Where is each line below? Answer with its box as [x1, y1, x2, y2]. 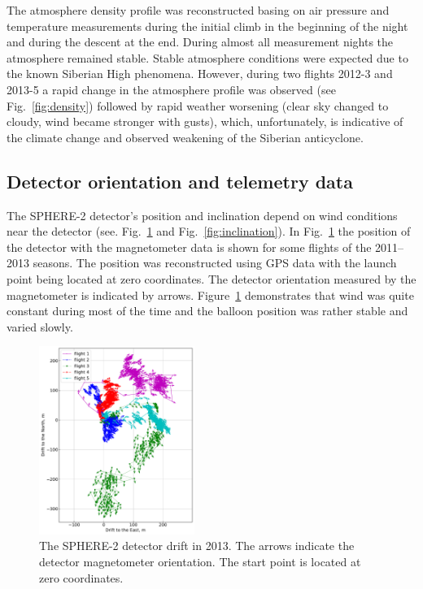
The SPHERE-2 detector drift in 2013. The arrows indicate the [39, 537, 355, 554]
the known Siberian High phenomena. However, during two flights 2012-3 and [7, 65, 393, 82]
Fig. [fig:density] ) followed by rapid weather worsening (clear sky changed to [7, 97, 389, 114]
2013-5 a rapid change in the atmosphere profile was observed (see [7, 80, 336, 97]
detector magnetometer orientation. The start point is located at [39, 552, 361, 570]
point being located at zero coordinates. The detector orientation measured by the [7, 270, 416, 287]
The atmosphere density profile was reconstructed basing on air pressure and [7, 2, 390, 18]
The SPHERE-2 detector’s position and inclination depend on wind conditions [7, 206, 398, 223]
